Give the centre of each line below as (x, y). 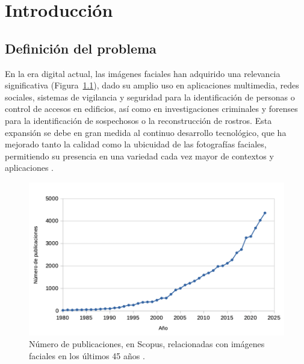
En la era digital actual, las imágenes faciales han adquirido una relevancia (143, 73)
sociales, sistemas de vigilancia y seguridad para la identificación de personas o (150, 97)
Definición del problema (81, 48)
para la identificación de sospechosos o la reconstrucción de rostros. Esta (138, 120)
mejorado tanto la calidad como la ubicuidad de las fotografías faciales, (136, 144)
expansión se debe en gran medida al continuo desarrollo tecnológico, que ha (146, 132)
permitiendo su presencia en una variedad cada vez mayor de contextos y (139, 156)
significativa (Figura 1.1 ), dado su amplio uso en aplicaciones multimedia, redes (152, 85)
